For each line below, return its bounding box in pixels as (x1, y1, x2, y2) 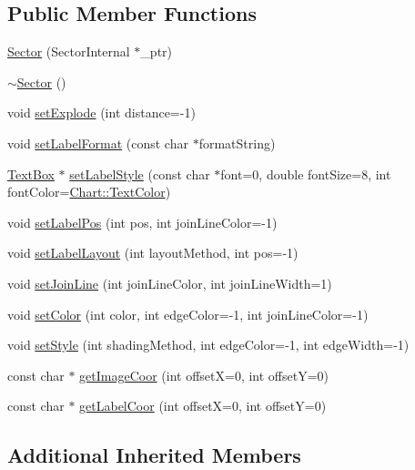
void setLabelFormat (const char (7, 133, 188, 152)
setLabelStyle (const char (69, 164, 210, 183)
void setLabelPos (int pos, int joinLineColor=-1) (7, 212, 278, 231)
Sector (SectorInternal (7, 42, 130, 61)
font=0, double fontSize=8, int (220, 164, 391, 183)
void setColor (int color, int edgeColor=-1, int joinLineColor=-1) (7, 304, 369, 323)
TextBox (7, 164, 55, 183)
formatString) (198, 133, 276, 152)
